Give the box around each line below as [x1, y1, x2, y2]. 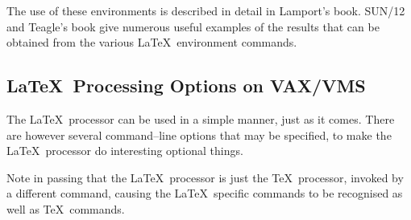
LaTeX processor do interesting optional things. [6, 142, 243, 159]
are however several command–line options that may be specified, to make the [6, 126, 392, 143]
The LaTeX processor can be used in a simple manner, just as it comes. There [6, 110, 395, 127]
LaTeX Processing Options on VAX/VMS [6, 73, 366, 98]
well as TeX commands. [6, 200, 125, 217]
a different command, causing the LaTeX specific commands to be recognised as [6, 185, 403, 202]
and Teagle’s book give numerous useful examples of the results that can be [6, 18, 380, 35]
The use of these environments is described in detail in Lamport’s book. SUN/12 [6, 2, 405, 18]
